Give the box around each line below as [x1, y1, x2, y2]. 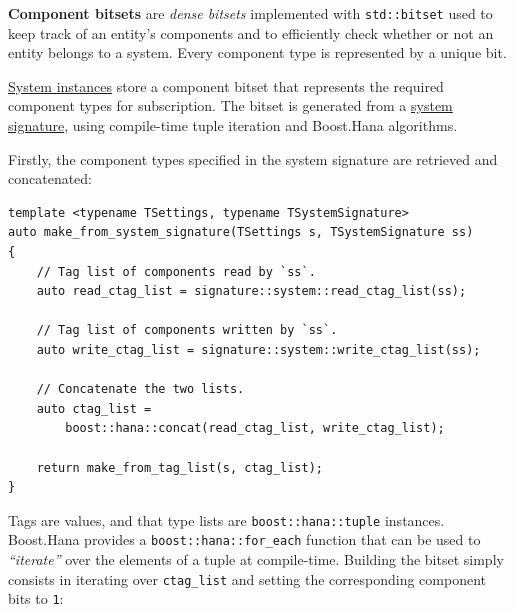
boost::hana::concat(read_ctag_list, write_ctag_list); [65, 421, 445, 436]
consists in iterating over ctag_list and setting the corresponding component [8, 568, 486, 589]
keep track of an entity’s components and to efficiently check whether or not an [8, 22, 494, 43]
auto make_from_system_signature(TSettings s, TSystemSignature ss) [8, 225, 474, 240]
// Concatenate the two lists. [36, 382, 245, 397]
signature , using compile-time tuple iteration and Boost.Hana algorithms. [8, 115, 458, 136]
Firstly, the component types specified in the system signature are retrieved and [8, 148, 498, 169]
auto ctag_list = [36, 401, 152, 416]
